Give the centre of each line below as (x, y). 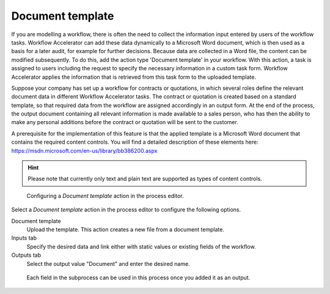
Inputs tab (24, 238)
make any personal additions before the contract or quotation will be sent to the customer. (125, 122)
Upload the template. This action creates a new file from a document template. (125, 229)
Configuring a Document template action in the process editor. (105, 196)
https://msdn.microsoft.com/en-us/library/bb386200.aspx (84, 150)
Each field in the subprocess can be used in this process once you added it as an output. (138, 277)
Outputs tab (26, 255)
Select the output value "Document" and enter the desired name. (108, 263)
